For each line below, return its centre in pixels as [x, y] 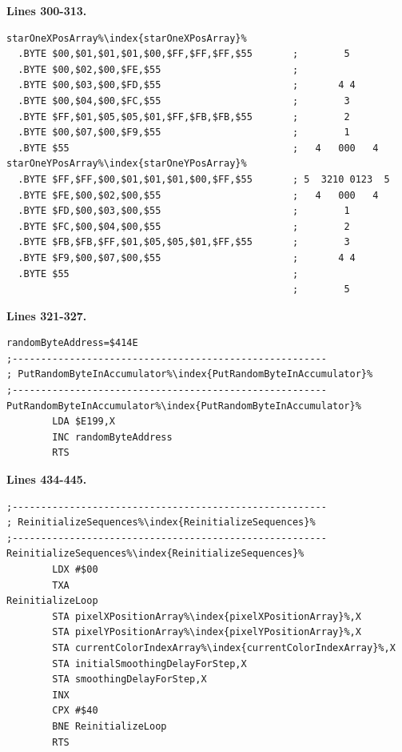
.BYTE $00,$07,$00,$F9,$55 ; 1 [184, 133]
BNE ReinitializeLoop [109, 726]
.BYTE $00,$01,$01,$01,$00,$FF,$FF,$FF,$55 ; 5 [184, 54]
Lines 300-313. [47, 10]
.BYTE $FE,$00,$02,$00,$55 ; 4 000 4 [198, 195]
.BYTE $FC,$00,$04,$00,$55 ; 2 [184, 226]
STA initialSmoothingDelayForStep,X [149, 664]
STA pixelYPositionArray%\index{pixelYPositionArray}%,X [207, 632]
